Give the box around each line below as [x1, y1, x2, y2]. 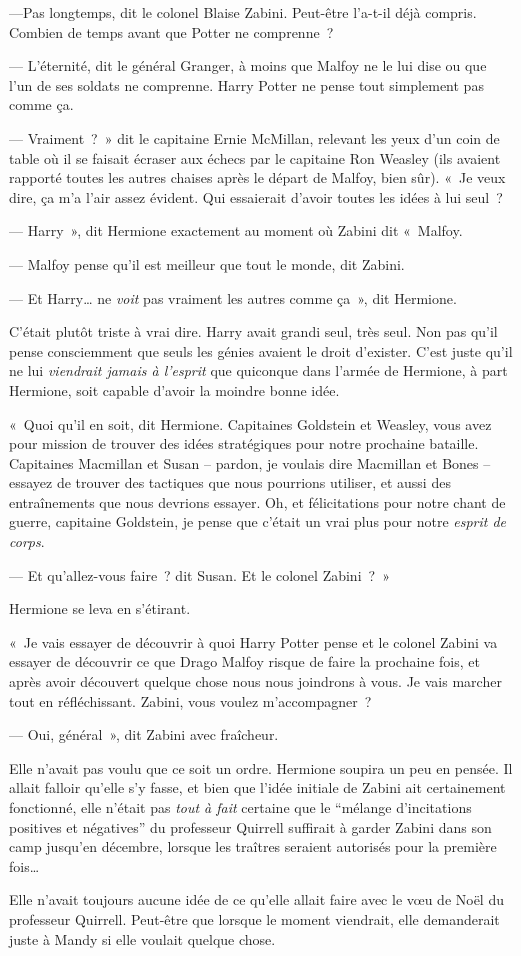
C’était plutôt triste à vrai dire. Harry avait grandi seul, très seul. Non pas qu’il [9, 321, 498, 342]
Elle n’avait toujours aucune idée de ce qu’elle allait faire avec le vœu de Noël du [9, 889, 504, 910]
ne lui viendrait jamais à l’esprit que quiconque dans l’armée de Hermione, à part [9, 360, 508, 381]
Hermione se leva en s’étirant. [9, 598, 191, 619]
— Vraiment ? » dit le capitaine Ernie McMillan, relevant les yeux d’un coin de [9, 127, 500, 148]
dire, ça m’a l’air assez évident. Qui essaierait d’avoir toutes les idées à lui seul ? [9, 186, 503, 207]
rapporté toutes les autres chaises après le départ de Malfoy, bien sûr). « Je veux [9, 167, 506, 188]
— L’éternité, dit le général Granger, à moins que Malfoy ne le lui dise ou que [9, 55, 487, 76]
